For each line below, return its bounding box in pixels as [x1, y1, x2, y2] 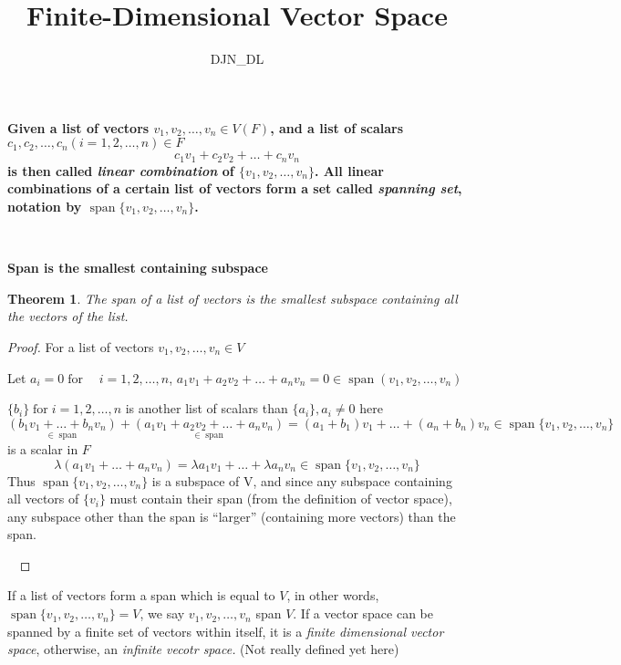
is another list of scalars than [125, 399, 288, 418]
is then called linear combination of [7, 161, 234, 180]
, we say [140, 604, 185, 623]
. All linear [314, 161, 384, 180]
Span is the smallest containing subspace [7, 258, 268, 277]
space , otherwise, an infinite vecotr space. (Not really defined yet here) [7, 639, 399, 659]
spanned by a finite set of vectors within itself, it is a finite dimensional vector [7, 621, 444, 640]
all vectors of [7, 489, 79, 508]
